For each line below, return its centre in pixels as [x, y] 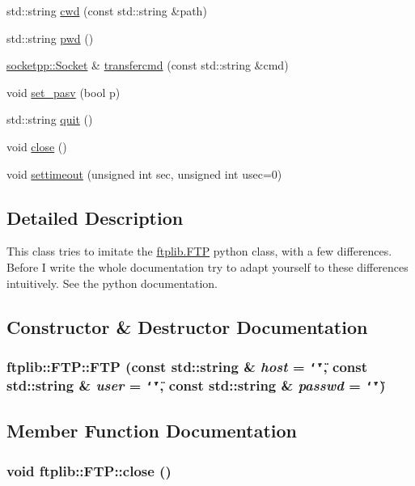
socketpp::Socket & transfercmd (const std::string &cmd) [148, 65]
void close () [37, 146]
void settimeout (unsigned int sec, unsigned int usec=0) [144, 173]
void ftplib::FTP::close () [89, 470]
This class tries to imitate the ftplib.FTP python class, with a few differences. [199, 251]
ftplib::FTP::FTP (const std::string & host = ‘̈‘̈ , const [187, 366]
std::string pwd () [50, 38]
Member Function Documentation [152, 431]
